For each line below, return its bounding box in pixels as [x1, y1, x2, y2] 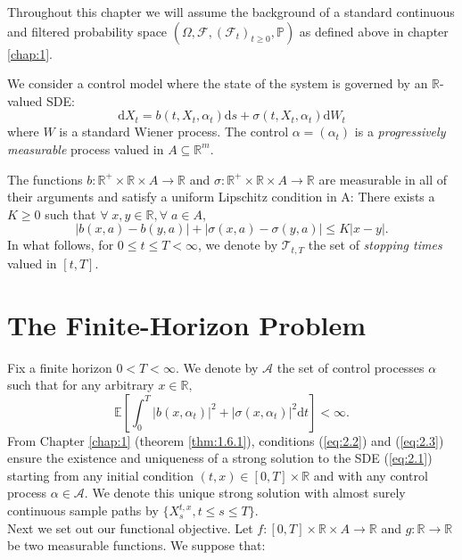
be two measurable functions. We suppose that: [7, 536, 266, 555]
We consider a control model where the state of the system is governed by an [7, 74, 428, 93]
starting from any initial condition [7, 465, 194, 484]
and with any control [313, 465, 428, 484]
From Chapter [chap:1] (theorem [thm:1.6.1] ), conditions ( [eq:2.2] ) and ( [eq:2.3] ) [7, 431, 444, 449]
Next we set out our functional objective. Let [7, 518, 253, 537]
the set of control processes [276, 358, 425, 376]
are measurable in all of [318, 169, 448, 188]
